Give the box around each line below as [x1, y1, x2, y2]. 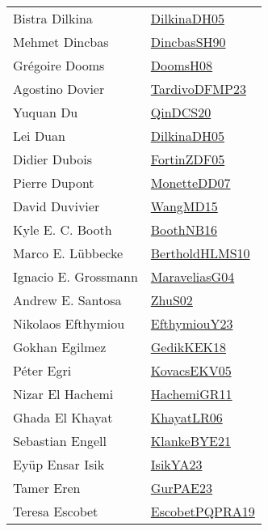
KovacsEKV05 [150, 361, 232, 380]
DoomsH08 [150, 56, 213, 74]
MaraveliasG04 [150, 267, 235, 286]
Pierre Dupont [13, 173, 94, 192]
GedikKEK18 [150, 338, 227, 356]
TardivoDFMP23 [150, 79, 246, 98]
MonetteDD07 [150, 173, 231, 192]
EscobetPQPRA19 [150, 502, 255, 520]
